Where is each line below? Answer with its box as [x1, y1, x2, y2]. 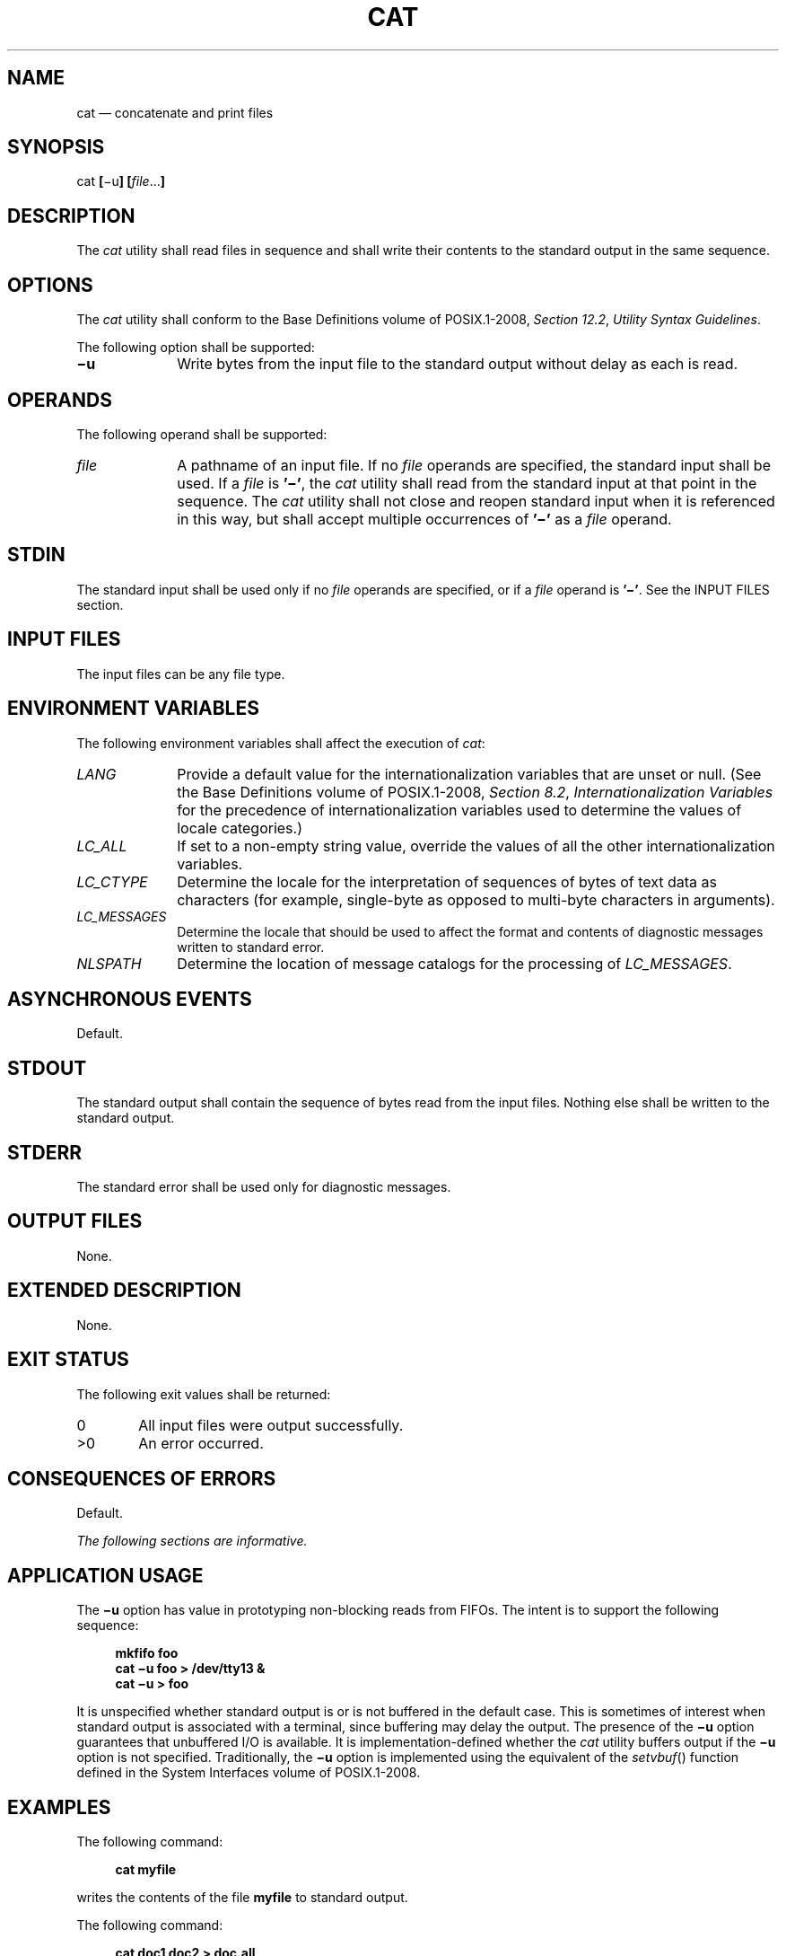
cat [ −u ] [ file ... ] [76, 173, 166, 189]
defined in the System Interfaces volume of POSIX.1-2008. [76, 1765, 421, 1781]
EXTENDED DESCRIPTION [7, 1279, 241, 1302]
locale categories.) [177, 818, 303, 837]
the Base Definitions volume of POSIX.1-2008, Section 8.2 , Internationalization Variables [177, 782, 773, 801]
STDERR [7, 1141, 83, 1164]
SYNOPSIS [7, 136, 105, 159]
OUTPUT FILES [7, 1210, 143, 1233]
